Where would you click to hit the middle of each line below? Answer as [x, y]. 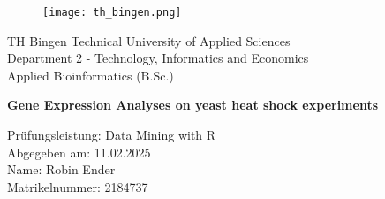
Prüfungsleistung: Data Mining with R [112, 135]
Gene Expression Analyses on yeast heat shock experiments [193, 105]
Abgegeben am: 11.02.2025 [79, 152]
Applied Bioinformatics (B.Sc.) [91, 75]
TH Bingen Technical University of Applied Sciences [149, 40]
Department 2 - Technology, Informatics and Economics [158, 58]
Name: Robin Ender [61, 169]
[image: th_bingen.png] [112, 12]
